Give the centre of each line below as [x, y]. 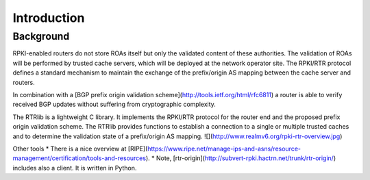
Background [41, 36]
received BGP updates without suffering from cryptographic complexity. [114, 104]
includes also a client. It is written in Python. [75, 168]
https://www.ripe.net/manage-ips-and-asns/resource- [224, 149]
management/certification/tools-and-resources [79, 158]
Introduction [49, 18]
